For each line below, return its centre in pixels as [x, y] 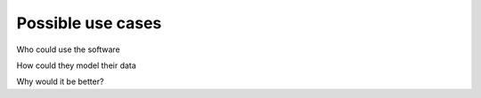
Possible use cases [89, 23]
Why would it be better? [60, 82]
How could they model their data [77, 65]
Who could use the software [68, 49]
